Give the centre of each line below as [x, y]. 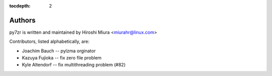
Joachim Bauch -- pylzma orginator [59, 51]
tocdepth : [20, 6]
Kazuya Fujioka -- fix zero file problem [62, 58]
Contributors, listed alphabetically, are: [49, 42]
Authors [22, 20]
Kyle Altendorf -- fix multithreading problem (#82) [74, 65]
